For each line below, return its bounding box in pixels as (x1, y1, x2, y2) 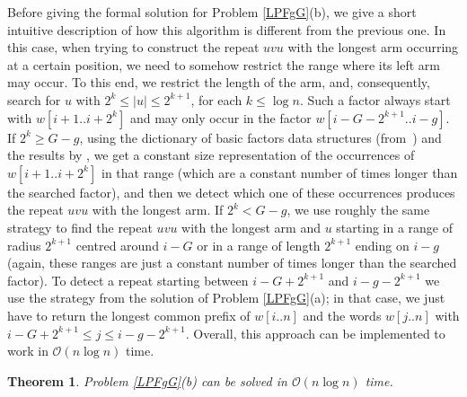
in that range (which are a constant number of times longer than (101, 163, 458, 181)
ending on (355, 235, 410, 254)
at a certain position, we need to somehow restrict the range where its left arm (7, 55, 440, 74)
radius (7, 235, 41, 254)
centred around (75, 235, 159, 254)
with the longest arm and (181, 217, 321, 236)
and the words (303, 305, 382, 324)
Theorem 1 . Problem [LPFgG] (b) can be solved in (7, 371, 287, 390)
